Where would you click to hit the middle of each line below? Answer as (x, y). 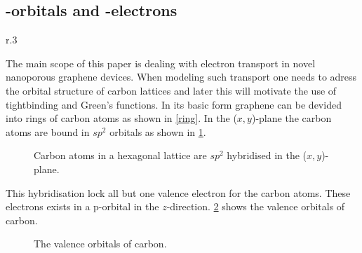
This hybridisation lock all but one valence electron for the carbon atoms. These (178, 192)
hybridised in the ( (267, 155)
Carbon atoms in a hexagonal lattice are (120, 155)
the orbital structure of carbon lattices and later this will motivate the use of (171, 90)
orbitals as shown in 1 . (158, 131)
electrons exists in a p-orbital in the (82, 206)
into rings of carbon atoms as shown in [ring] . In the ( (121, 118)
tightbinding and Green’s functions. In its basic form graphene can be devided (174, 104)
